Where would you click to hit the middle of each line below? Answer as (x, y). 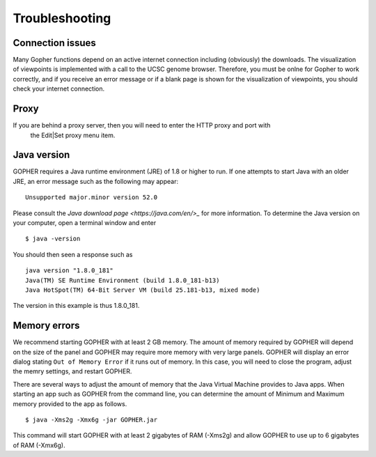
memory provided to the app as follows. (70, 403)
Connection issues (55, 43)
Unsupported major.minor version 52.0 (92, 197)
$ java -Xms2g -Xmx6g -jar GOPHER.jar (92, 419)
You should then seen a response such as (73, 254)
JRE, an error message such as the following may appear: (96, 181)
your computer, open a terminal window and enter (85, 223)
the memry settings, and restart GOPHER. (72, 371)
